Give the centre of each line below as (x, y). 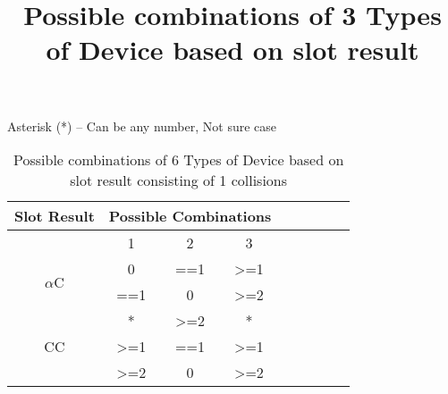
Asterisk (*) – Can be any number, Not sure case (142, 126)
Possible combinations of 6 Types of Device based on (179, 160)
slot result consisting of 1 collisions (179, 180)
